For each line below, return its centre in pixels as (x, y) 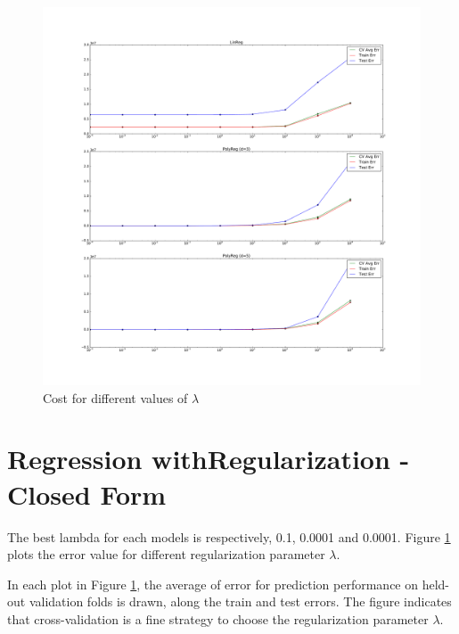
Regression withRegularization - (209, 459)
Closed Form (87, 494)
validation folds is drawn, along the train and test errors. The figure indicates (240, 601)
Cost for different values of (115, 397)
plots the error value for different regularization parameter (166, 554)
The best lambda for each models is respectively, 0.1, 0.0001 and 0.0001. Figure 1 (229, 536)
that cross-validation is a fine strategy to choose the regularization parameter (218, 618)
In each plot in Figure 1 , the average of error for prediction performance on (213, 584)
